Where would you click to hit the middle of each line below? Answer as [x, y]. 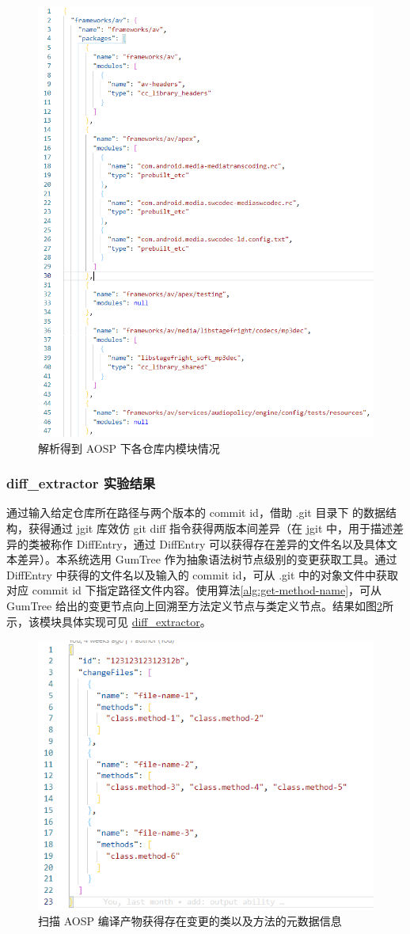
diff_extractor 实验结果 [81, 483]
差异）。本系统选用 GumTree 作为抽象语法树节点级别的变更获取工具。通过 [207, 559]
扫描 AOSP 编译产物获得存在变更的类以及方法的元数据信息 [190, 921]
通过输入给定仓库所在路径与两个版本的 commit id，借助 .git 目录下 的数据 [196, 513]
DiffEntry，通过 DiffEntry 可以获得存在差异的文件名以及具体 [231, 543]
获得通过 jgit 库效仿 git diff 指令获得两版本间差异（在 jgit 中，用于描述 [211, 528]
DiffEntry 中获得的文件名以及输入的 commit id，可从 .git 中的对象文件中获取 [203, 574]
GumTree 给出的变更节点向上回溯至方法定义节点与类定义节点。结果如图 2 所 [200, 605]
